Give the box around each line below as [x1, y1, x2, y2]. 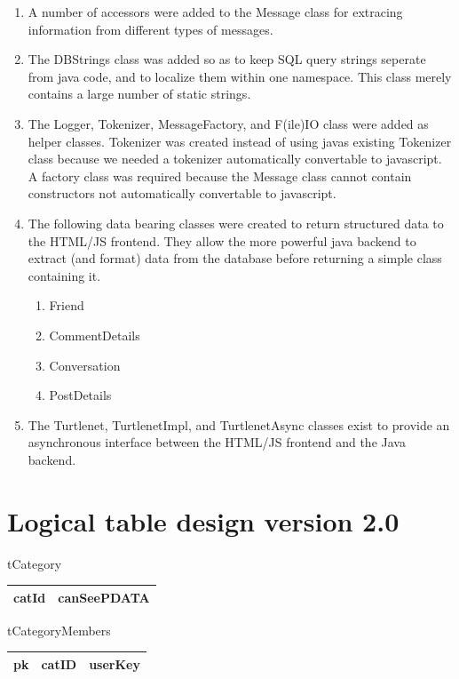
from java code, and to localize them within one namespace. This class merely [28, 67, 452, 85]
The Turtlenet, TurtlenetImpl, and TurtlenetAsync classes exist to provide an [28, 415, 450, 434]
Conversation [49, 355, 121, 374]
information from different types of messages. [28, 20, 273, 38]
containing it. [28, 266, 101, 284]
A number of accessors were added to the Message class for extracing [28, 3, 403, 20]
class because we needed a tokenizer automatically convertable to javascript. [28, 149, 442, 168]
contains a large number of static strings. [28, 84, 251, 103]
